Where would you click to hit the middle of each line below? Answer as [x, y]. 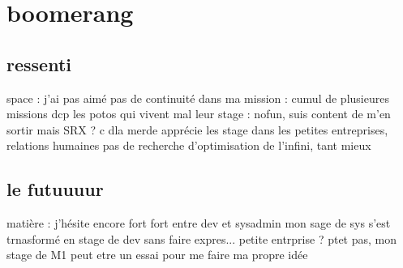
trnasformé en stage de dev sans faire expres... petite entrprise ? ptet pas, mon [202, 238]
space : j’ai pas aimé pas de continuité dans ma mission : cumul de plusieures [198, 98]
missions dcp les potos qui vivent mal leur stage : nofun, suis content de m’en [199, 114]
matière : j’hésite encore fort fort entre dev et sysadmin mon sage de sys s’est [199, 223]
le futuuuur [55, 189]
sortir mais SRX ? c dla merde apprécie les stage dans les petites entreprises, [197, 129]
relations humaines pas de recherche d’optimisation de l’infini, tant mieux [189, 145]
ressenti [39, 64]
